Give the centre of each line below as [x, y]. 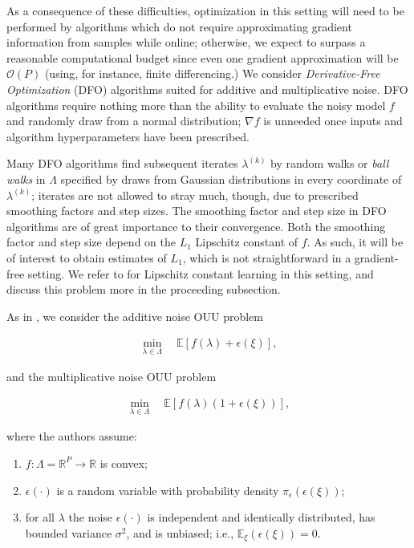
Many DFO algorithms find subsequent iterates [122, 163]
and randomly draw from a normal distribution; [124, 121]
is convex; [124, 463]
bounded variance [69, 532]
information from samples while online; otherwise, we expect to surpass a [186, 42]
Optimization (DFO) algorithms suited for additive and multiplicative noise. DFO [207, 89]
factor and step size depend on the [91, 242]
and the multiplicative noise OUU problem [112, 376]
